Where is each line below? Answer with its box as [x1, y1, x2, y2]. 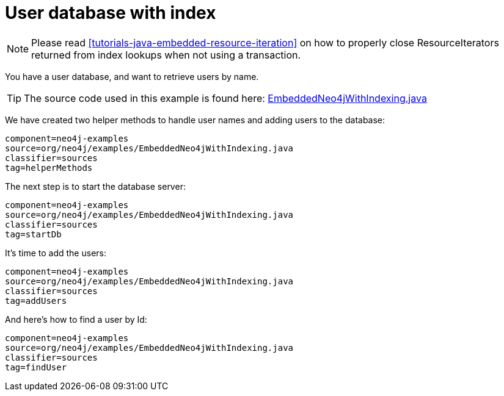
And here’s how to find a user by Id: [5, 314, 147, 325]
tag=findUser [5, 362, 67, 372]
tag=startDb [5, 229, 62, 239]
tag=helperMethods [5, 162, 93, 173]
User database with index [5, 2, 216, 23]
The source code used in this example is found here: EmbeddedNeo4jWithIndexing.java [24, 92, 427, 104]
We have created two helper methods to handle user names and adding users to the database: [5, 114, 385, 125]
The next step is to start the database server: [5, 181, 186, 192]
